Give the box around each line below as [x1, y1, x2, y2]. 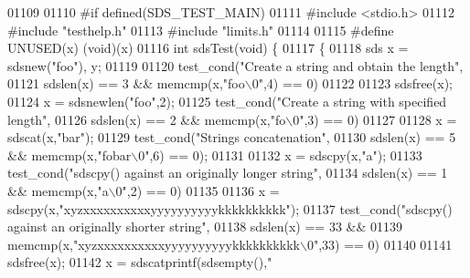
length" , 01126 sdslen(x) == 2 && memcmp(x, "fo [7, 109, 286, 129]
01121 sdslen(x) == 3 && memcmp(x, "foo [7, 74, 245, 93]
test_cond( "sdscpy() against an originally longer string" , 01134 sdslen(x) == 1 [7, 163, 448, 182]
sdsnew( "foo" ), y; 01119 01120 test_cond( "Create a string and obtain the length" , [7, 56, 464, 75]
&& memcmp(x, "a [7, 180, 109, 200]
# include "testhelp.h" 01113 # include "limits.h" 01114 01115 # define [7, 20, 394, 39]
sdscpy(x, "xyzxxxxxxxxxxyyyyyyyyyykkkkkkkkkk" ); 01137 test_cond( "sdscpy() [7, 199, 453, 218]
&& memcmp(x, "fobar [7, 145, 132, 164]
